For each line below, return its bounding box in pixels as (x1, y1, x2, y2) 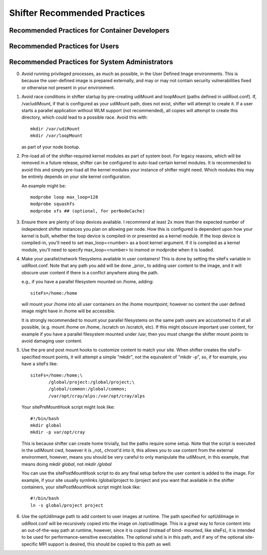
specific (21, 541, 38, 547)
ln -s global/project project (30, 502, 104, 508)
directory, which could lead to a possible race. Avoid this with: (21, 114, 148, 121)
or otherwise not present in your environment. (21, 85, 115, 90)
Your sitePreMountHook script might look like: (21, 404, 115, 410)
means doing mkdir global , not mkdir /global (21, 461, 112, 467)
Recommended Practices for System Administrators (9, 58, 173, 66)
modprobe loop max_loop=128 (30, 194, 98, 200)
